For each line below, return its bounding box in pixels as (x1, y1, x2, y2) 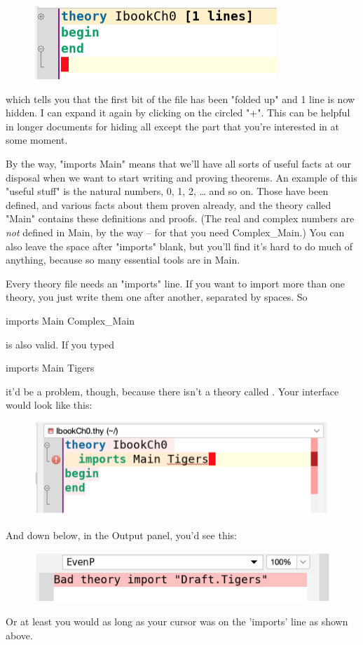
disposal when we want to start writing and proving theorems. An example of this (6, 170, 357, 184)
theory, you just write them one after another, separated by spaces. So (6, 290, 308, 304)
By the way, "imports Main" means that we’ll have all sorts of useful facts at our (6, 156, 352, 170)
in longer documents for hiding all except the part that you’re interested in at (6, 118, 339, 133)
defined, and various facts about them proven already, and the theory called (6, 197, 331, 212)
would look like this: (6, 398, 93, 412)
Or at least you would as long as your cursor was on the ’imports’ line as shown (6, 614, 348, 629)
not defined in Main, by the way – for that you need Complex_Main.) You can (6, 224, 345, 239)
